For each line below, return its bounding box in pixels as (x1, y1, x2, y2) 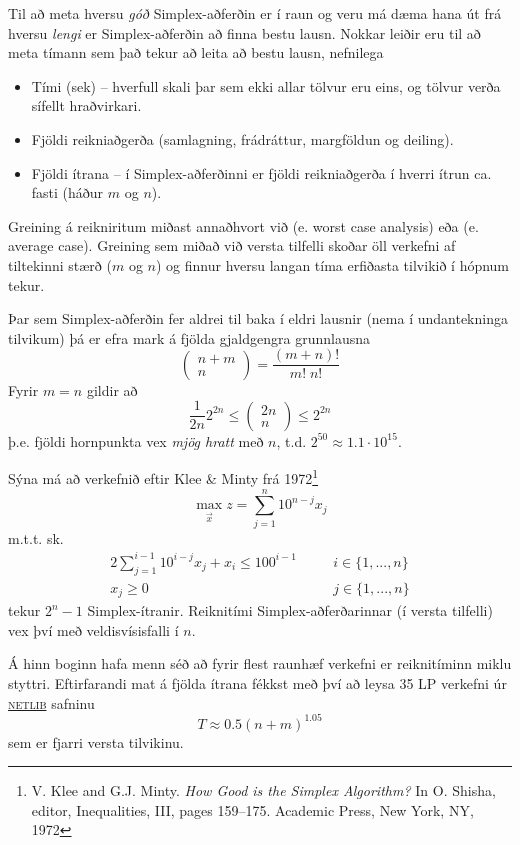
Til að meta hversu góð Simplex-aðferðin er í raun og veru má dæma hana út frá (8, 3, 502, 23)
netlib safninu (8, 692, 95, 713)
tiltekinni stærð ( (8, 254, 112, 275)
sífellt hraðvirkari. (31, 95, 142, 116)
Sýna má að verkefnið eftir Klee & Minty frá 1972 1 (8, 465, 319, 489)
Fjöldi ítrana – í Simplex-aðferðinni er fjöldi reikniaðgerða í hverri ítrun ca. (31, 162, 492, 183)
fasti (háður (31, 182, 104, 203)
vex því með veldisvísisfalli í (8, 619, 179, 640)
